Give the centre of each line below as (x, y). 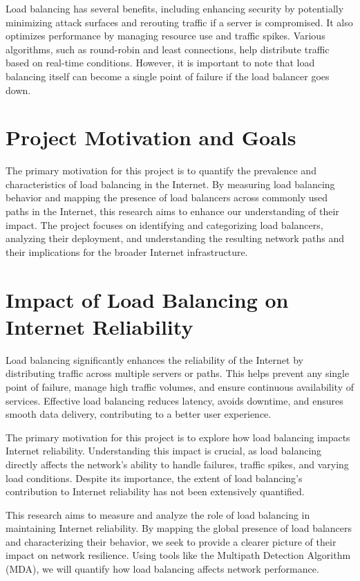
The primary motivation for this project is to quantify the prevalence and (161, 170)
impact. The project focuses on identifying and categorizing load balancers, (164, 224)
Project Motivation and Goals (151, 137)
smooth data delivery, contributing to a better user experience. (139, 414)
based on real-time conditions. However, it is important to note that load (160, 63)
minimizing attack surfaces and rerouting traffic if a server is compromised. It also (179, 22)
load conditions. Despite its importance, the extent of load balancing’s (154, 478)
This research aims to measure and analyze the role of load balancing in (158, 514)
